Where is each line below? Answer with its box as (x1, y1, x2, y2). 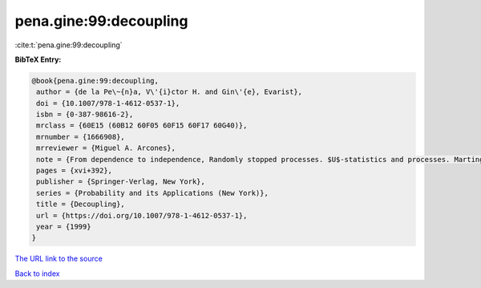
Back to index (14, 269, 60, 278)
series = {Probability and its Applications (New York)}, (36, 189, 269, 197)
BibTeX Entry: (14, 55, 62, 64)
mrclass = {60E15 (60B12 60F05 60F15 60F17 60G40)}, (36, 121, 248, 130)
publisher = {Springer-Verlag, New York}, (36, 177, 206, 186)
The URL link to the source (14, 254, 103, 264)
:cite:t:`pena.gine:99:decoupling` (14, 40, 123, 50)
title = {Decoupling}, (36, 200, 126, 209)
